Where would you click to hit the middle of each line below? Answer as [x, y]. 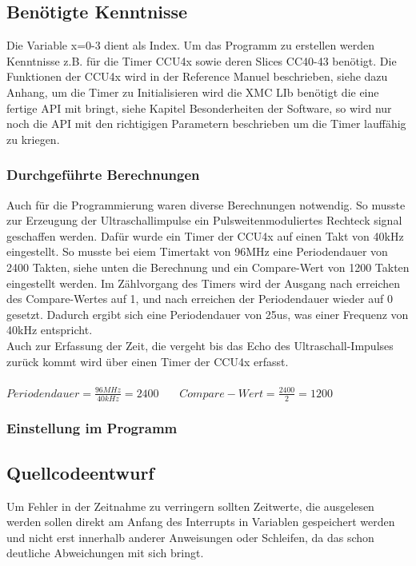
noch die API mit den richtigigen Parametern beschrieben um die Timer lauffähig [206, 124]
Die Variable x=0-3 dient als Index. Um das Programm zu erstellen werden [191, 45]
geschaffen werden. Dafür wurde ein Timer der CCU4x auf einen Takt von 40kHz [205, 235]
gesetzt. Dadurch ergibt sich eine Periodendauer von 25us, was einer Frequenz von [208, 314]
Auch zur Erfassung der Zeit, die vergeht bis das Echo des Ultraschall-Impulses [200, 345]
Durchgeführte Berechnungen [103, 175]
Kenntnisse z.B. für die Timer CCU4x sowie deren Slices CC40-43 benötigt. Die [202, 60]
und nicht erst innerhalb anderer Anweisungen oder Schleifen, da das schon [190, 537]
